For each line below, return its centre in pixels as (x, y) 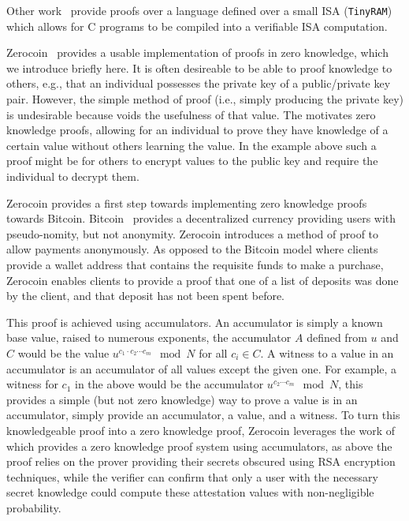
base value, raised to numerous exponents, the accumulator (149, 337)
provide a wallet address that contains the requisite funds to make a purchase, (195, 264)
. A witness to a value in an (327, 352)
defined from (337, 337)
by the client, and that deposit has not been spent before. (146, 296)
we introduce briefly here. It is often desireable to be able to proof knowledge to (199, 67)
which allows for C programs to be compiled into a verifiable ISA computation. (197, 26)
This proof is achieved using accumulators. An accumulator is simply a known (195, 322)
